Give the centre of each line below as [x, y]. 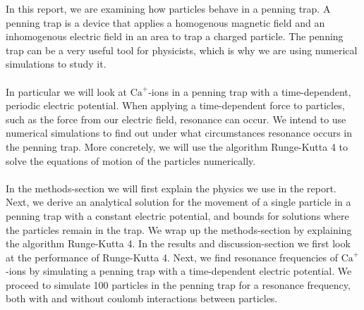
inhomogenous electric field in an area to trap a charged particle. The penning [175, 36]
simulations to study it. [56, 64]
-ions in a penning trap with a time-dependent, [250, 91]
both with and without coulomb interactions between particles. [142, 298]
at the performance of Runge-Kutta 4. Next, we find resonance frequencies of [172, 257]
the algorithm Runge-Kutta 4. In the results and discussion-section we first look [178, 243]
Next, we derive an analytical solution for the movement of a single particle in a [178, 202]
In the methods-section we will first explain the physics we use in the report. [171, 188]
